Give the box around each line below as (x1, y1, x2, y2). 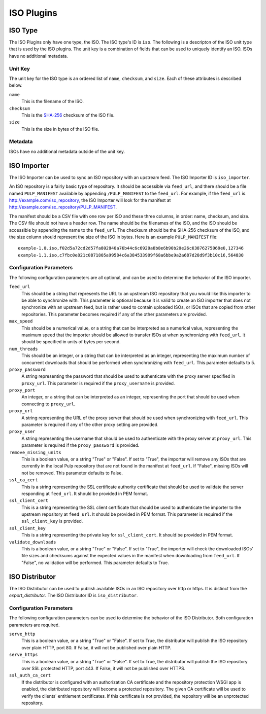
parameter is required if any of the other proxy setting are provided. (21, 422, 159, 428)
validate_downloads (9, 539, 56, 545)
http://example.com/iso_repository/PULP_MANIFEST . (9, 204, 117, 210)
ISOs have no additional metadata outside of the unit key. (9, 148, 125, 154)
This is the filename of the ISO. (21, 99, 84, 105)
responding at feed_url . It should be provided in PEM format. (21, 491, 148, 497)
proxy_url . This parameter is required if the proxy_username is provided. (21, 380, 175, 386)
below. (9, 82, 23, 88)
